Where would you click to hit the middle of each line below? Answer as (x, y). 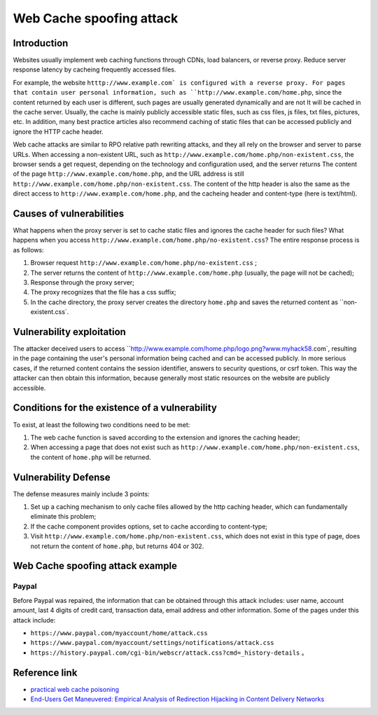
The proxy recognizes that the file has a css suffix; (103, 292)
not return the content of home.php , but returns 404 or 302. (117, 546)
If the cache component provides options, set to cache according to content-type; (149, 526)
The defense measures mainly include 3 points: (81, 493)
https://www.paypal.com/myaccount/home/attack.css (119, 633)
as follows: (29, 250)
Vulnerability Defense (62, 477)
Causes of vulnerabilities (69, 213)
